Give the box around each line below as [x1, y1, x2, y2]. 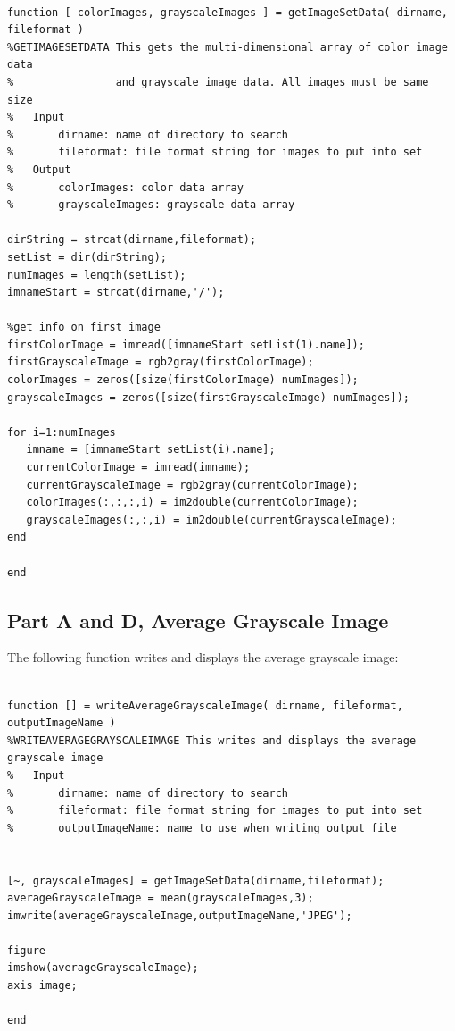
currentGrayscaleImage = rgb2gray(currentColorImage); [26, 478, 359, 491]
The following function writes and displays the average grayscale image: [7, 648, 399, 666]
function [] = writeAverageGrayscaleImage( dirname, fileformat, [7, 699, 403, 712]
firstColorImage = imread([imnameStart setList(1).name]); [7, 338, 365, 351]
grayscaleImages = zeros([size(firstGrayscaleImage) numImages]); [7, 390, 410, 404]
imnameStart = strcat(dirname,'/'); [7, 286, 225, 299]
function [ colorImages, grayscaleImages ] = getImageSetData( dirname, [7, 5, 448, 19]
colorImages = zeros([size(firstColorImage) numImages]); [7, 373, 359, 387]
